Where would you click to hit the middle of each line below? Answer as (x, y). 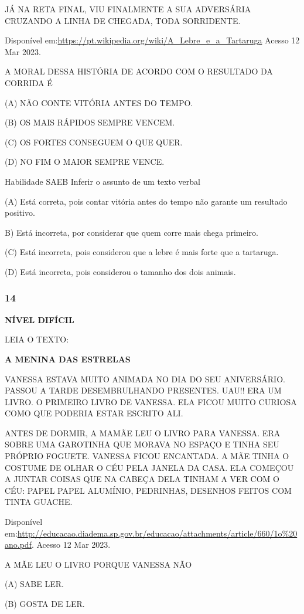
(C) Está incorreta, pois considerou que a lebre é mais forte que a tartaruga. (142, 252)
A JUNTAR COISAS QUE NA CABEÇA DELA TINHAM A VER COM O (142, 479)
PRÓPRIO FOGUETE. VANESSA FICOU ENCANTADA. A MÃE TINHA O (147, 456)
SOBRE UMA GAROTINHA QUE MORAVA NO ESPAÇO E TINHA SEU (142, 444)
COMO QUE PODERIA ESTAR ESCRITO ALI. (94, 413)
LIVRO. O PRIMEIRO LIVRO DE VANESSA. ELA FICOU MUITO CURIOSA (151, 401)
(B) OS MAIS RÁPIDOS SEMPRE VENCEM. (90, 122)
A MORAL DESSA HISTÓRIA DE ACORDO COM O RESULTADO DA (139, 71)
